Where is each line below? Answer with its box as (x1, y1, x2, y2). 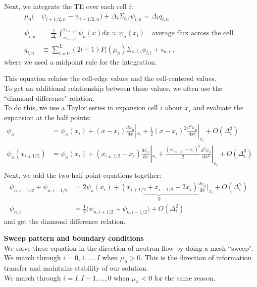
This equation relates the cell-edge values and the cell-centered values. (4, 73, 216, 83)
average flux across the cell (152, 29, 234, 37)
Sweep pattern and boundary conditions (4, 233, 144, 243)
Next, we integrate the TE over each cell (4, 1, 127, 11)
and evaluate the (193, 102, 244, 113)
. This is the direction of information (140, 252, 252, 263)
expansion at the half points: (4, 112, 91, 122)
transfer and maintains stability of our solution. (4, 263, 148, 273)
